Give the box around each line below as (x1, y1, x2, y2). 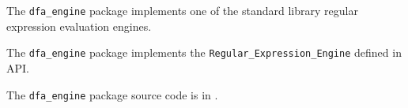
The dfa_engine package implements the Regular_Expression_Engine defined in (6, 44, 402, 61)
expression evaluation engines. (6, 17, 152, 34)
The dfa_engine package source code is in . (6, 86, 218, 102)
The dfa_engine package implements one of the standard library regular (6, 2, 358, 18)
